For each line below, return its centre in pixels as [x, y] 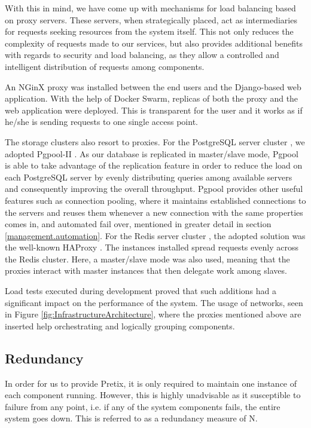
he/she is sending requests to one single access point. [101, 122]
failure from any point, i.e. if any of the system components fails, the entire [143, 406]
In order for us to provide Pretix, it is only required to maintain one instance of [151, 383]
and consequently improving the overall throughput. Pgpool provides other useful [154, 189]
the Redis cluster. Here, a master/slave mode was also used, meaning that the [147, 259]
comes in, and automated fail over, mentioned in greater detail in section [138, 224]
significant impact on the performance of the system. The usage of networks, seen [154, 302]
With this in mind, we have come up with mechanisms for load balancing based [150, 8]
